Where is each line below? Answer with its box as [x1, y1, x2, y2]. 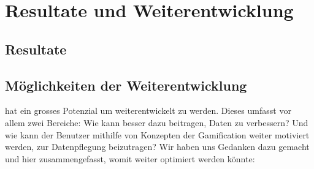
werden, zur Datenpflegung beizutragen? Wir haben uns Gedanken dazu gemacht [5, 140, 310, 153]
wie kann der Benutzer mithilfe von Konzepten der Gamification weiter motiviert [5, 128, 310, 141]
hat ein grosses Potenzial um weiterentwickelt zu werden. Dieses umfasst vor [5, 104, 291, 117]
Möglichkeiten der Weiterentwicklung [5, 75, 247, 94]
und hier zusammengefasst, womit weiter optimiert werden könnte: [5, 152, 255, 165]
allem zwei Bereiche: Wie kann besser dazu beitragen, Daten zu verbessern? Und [5, 116, 308, 129]
